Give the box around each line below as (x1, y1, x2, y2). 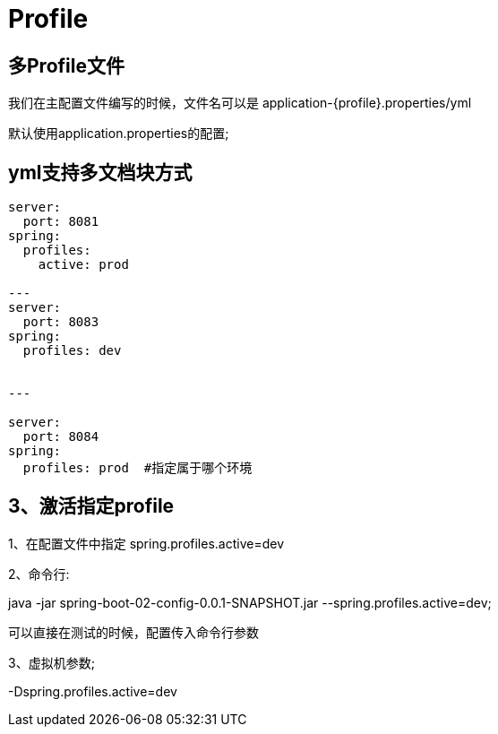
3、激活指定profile (8, 495, 175, 518)
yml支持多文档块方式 (8, 160, 193, 184)
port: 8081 (22, 214, 99, 229)
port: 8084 (22, 429, 99, 445)
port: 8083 (22, 315, 99, 330)
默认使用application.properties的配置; (8, 125, 229, 142)
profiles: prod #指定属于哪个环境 (22, 461, 253, 476)
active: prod (38, 257, 129, 272)
